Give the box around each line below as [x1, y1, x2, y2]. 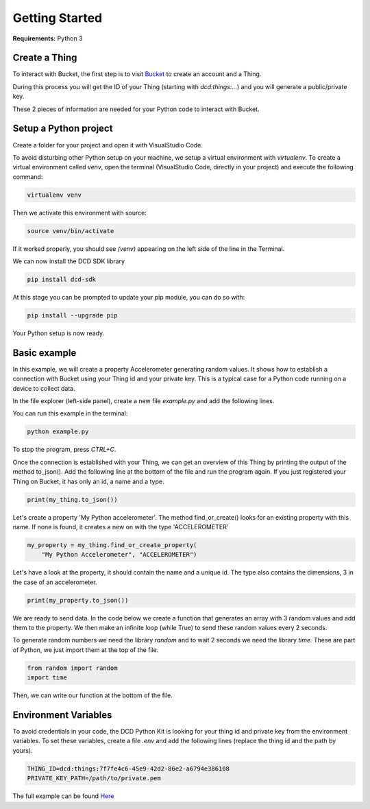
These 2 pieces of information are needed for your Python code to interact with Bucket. [12, 105, 260, 113]
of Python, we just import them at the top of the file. [12, 645, 159, 654]
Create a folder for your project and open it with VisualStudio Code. [12, 141, 203, 149]
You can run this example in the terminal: [12, 409, 128, 418]
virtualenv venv [27, 191, 82, 199]
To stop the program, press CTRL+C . [12, 446, 116, 454]
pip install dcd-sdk [27, 276, 96, 284]
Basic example [12, 347, 77, 359]
